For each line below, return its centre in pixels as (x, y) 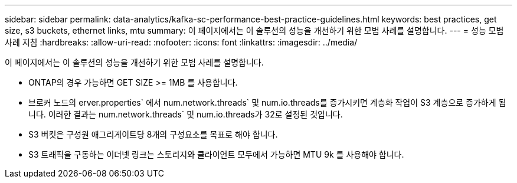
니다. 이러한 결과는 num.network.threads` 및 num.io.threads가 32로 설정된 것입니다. (186, 114)
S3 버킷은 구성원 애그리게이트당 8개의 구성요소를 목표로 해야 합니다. (153, 134)
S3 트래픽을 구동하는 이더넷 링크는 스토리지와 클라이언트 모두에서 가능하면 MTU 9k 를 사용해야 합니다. (216, 154)
